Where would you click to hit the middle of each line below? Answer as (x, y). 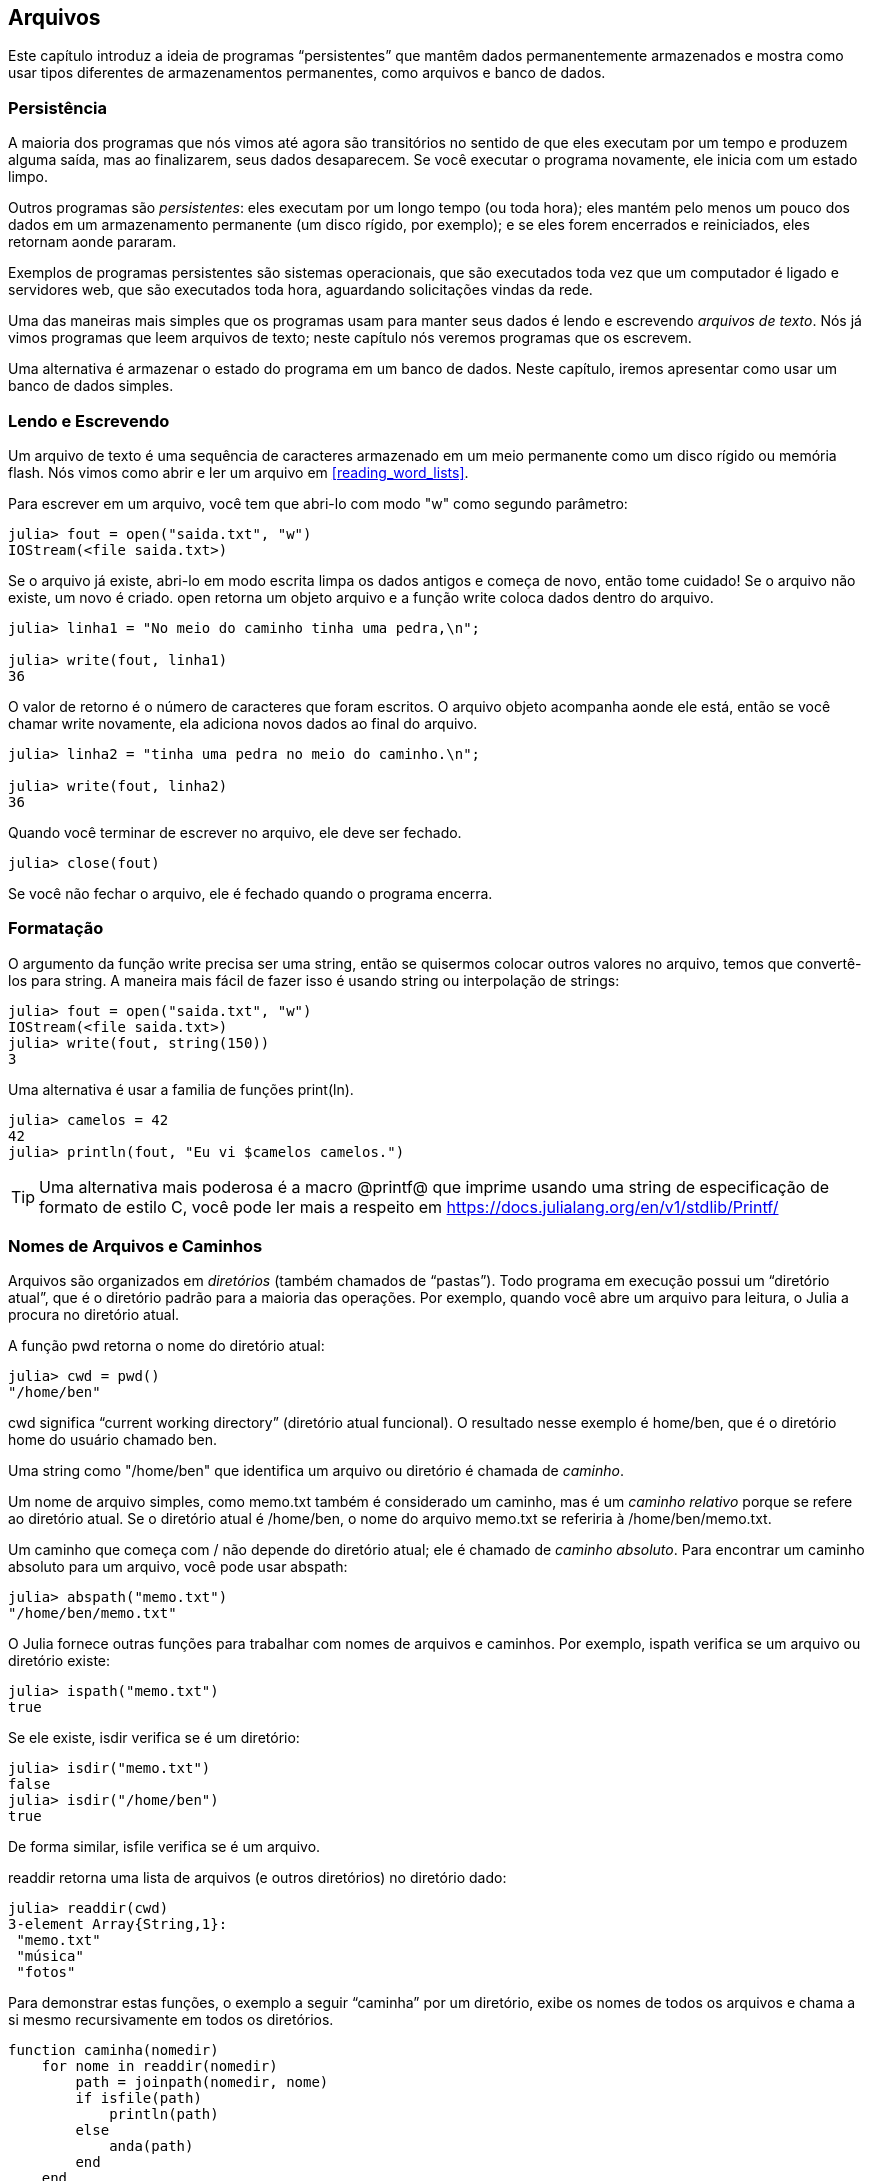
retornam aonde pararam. (92, 242)
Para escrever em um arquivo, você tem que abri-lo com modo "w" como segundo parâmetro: (318, 503)
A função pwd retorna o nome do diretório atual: (166, 1346)
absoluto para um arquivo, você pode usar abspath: (178, 1567)
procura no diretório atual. (94, 1315)
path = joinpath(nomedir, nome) (202, 2082)
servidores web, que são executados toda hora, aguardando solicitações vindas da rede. (300, 290)
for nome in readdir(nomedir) (159, 2066)
